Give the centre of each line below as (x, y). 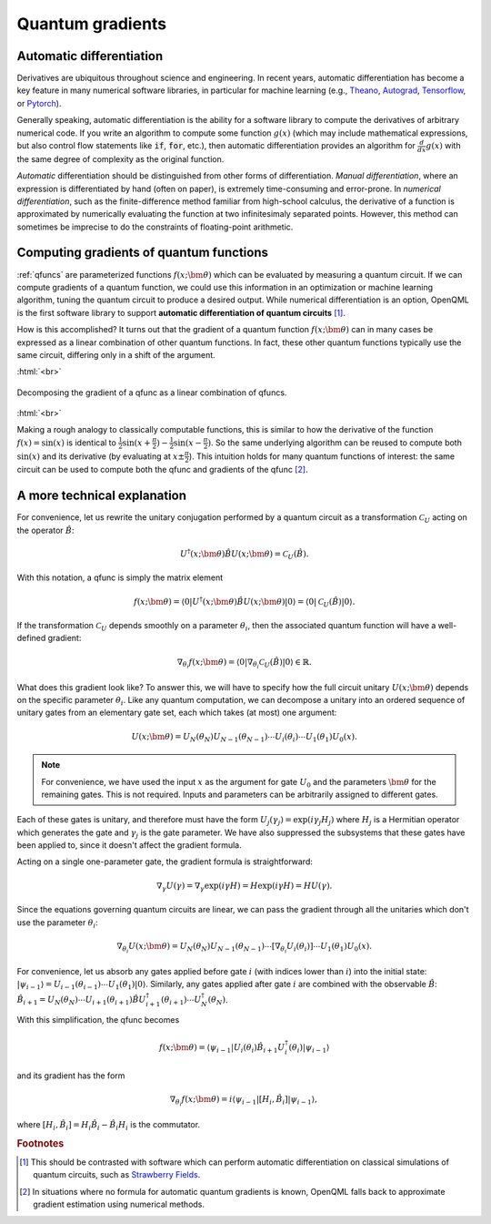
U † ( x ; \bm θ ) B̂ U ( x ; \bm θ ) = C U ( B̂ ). (244, 554)
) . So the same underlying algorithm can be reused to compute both (335, 443)
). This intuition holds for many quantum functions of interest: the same (321, 456)
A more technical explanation (101, 496)
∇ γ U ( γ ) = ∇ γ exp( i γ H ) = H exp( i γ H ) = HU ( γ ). (244, 886)
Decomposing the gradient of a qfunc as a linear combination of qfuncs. (152, 393)
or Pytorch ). (39, 103)
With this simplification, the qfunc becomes (98, 1020)
